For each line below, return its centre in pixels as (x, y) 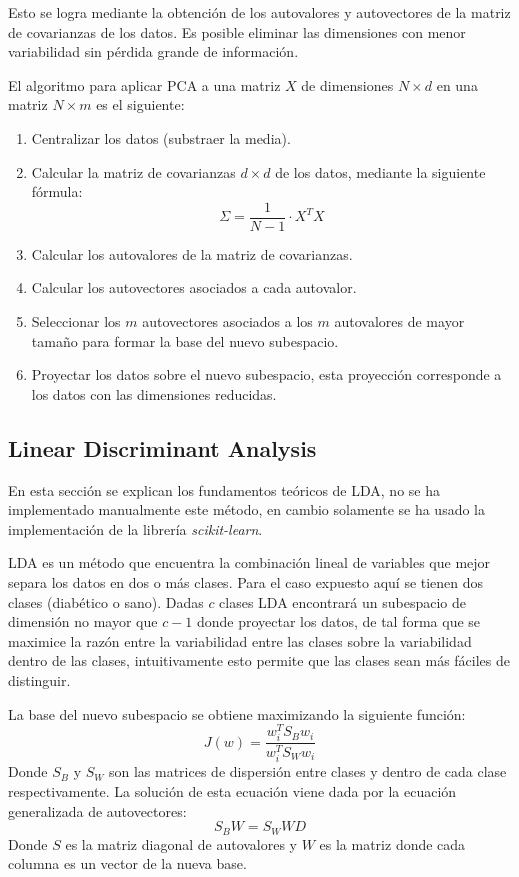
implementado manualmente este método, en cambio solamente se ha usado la (247, 509)
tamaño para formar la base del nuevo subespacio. (185, 340)
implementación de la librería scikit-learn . (135, 528)
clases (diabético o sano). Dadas (106, 601)
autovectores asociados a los (227, 321)
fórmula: (57, 191)
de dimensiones (347, 84)
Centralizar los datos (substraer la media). (161, 137)
